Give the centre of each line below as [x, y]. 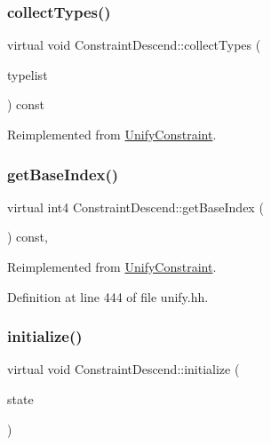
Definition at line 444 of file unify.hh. [108, 296]
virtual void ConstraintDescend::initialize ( [124, 369]
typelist [28, 74]
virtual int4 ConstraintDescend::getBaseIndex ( [135, 207]
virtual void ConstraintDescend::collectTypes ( [134, 45]
